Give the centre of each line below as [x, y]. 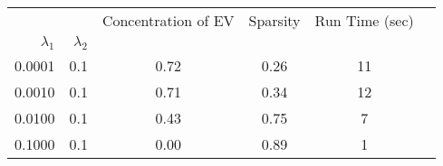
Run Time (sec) [364, 20]
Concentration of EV [168, 20]
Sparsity [274, 20]
